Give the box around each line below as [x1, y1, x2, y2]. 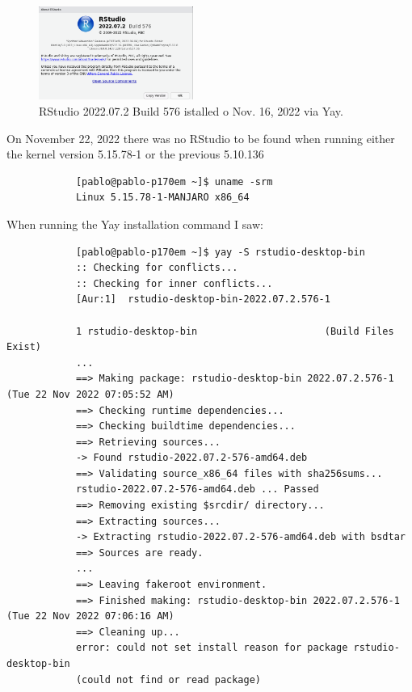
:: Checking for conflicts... [75, 262, 238, 274]
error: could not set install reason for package [75, 642, 348, 654]
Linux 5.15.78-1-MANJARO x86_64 [75, 192, 250, 204]
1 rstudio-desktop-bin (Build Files [75, 325, 394, 337]
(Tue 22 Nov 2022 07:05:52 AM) [6, 388, 174, 400]
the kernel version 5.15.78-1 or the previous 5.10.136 [6, 146, 264, 162]
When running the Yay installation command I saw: [6, 215, 263, 232]
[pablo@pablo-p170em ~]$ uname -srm [75, 175, 273, 188]
